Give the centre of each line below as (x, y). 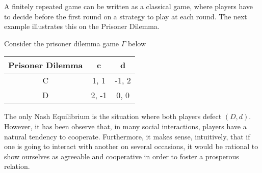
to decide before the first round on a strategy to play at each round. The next (126, 16)
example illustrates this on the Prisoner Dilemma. (82, 26)
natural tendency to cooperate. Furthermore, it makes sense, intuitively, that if (127, 136)
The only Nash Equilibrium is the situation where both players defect (113, 116)
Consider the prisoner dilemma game (62, 43)
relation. (17, 166)
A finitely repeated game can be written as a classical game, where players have (129, 6)
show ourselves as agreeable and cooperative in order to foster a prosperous (122, 156)
